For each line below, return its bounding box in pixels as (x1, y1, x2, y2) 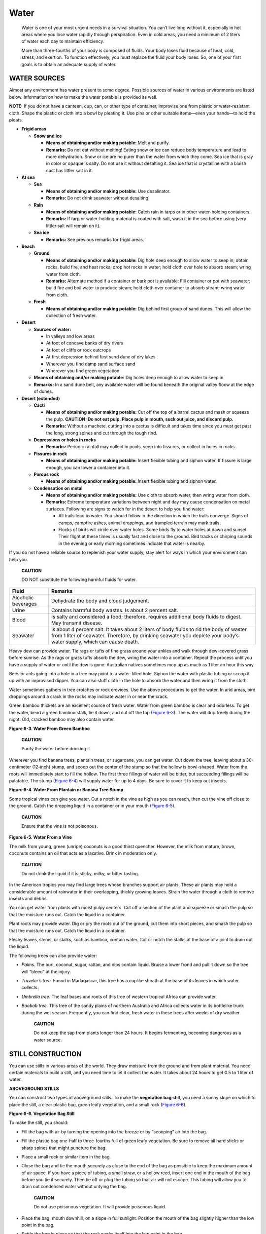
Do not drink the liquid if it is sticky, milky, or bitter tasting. (21, 870, 139, 876)
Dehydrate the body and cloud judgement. (51, 597, 150, 604)
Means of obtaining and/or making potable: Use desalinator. (46, 188, 171, 194)
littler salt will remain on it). (46, 223, 101, 229)
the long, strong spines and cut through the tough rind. (46, 430, 158, 436)
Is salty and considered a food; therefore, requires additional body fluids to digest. (51, 613, 242, 620)
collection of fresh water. (46, 312, 97, 318)
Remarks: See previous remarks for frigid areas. (46, 236, 144, 242)
